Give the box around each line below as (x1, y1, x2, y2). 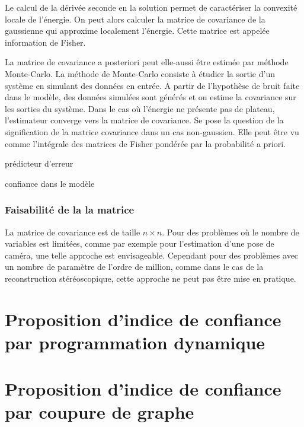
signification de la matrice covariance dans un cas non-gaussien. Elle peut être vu (5, 125, 299, 138)
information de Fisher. (5, 36, 86, 48)
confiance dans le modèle (5, 177, 95, 189)
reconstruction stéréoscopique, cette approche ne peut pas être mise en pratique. (5, 272, 296, 284)
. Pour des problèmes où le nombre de (162, 225, 299, 238)
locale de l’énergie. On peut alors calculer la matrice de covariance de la (5, 12, 265, 25)
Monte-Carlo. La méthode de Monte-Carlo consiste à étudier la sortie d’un (5, 67, 275, 79)
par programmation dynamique (5, 330, 265, 354)
